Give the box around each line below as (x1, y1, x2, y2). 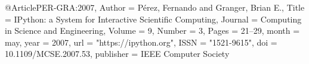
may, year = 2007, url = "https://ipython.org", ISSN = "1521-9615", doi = (5, 36, 277, 48)
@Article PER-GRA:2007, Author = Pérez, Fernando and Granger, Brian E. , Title (5, 1, 305, 13)
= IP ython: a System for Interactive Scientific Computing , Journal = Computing (5, 12, 302, 25)
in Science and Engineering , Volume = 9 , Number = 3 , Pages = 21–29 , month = (5, 24, 300, 37)
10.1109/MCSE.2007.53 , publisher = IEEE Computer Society (5, 47, 230, 60)
